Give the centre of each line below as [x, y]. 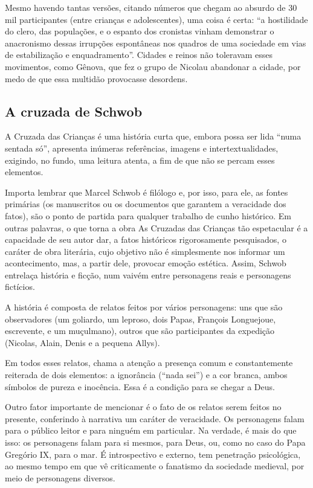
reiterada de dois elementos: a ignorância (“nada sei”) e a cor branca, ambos [146, 375]
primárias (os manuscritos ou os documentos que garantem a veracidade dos [146, 204]
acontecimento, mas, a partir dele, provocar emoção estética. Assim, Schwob [146, 263]
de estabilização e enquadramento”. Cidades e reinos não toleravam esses [139, 55]
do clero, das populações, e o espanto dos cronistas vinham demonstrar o [140, 31]
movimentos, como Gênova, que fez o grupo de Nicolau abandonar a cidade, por [153, 66]
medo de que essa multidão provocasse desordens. [96, 78]
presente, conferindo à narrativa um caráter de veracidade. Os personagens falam [155, 418]
